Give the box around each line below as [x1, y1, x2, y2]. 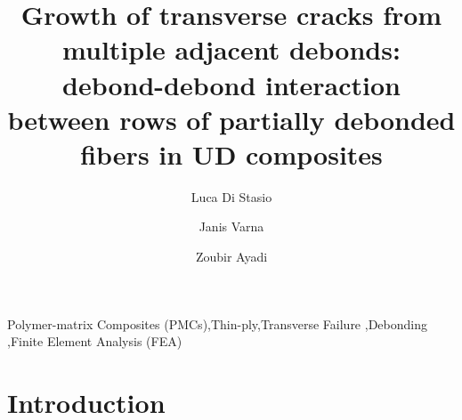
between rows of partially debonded [7, 101, 456, 137]
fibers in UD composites [80, 135, 383, 172]
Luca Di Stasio [190, 187, 272, 206]
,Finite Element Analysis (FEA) [7, 332, 182, 351]
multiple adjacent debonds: [62, 31, 401, 68]
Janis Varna [199, 217, 264, 236]
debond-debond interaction [62, 66, 401, 102]
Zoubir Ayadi [195, 247, 268, 266]
